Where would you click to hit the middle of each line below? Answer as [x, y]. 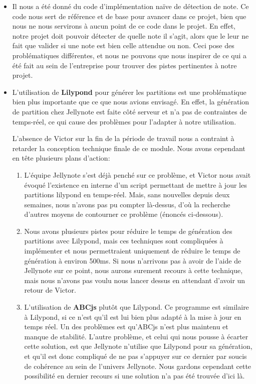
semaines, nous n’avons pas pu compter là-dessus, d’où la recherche [127, 204]
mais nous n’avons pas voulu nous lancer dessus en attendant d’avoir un [135, 280]
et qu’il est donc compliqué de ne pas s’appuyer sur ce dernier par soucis [136, 356]
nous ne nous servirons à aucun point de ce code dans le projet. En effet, [124, 26]
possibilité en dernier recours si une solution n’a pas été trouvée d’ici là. [135, 376]
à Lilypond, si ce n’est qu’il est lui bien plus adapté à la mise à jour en [133, 316]
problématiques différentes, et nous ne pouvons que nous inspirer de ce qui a [130, 55]
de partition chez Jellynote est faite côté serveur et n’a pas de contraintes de [130, 111]
